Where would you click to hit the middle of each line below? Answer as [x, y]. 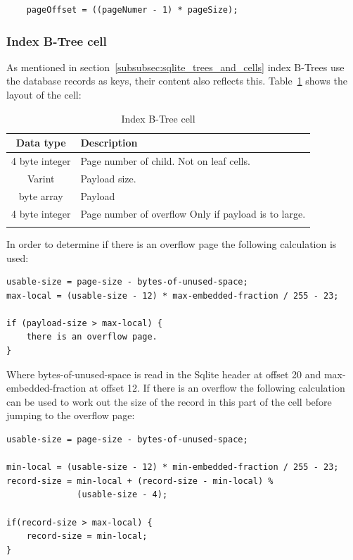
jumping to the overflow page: [71, 415]
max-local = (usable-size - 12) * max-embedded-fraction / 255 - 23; [173, 295]
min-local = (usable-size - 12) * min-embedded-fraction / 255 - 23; [173, 467]
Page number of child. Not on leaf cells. [165, 161]
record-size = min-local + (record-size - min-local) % [140, 481]
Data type [41, 143]
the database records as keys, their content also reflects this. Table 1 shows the [177, 81]
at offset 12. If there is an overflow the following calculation [217, 388]
